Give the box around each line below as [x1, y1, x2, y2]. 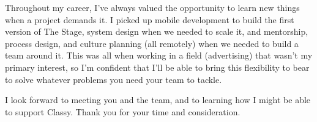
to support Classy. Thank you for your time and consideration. [5, 105, 241, 118]
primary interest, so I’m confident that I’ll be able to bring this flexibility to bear [5, 60, 310, 73]
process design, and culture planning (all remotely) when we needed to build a [5, 37, 299, 49]
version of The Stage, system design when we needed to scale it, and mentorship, [5, 25, 308, 38]
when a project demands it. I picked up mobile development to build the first [5, 13, 294, 26]
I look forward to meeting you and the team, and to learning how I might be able [5, 93, 311, 106]
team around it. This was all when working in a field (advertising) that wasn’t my [5, 49, 313, 62]
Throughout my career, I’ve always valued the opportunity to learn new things [5, 1, 300, 13]
